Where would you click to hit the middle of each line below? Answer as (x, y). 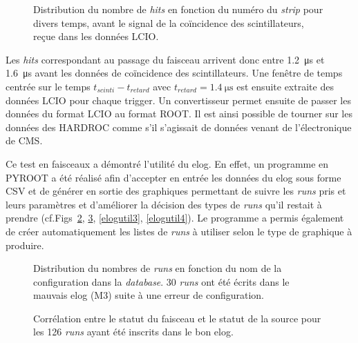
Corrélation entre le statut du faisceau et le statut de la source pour (177, 318)
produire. (25, 245)
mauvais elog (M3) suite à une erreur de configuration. (149, 295)
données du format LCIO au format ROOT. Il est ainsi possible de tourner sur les (179, 114)
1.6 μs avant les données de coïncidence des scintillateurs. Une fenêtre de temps (174, 73)
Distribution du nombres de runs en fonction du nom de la (158, 268)
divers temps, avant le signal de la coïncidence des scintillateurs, (169, 22)
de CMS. (24, 140)
